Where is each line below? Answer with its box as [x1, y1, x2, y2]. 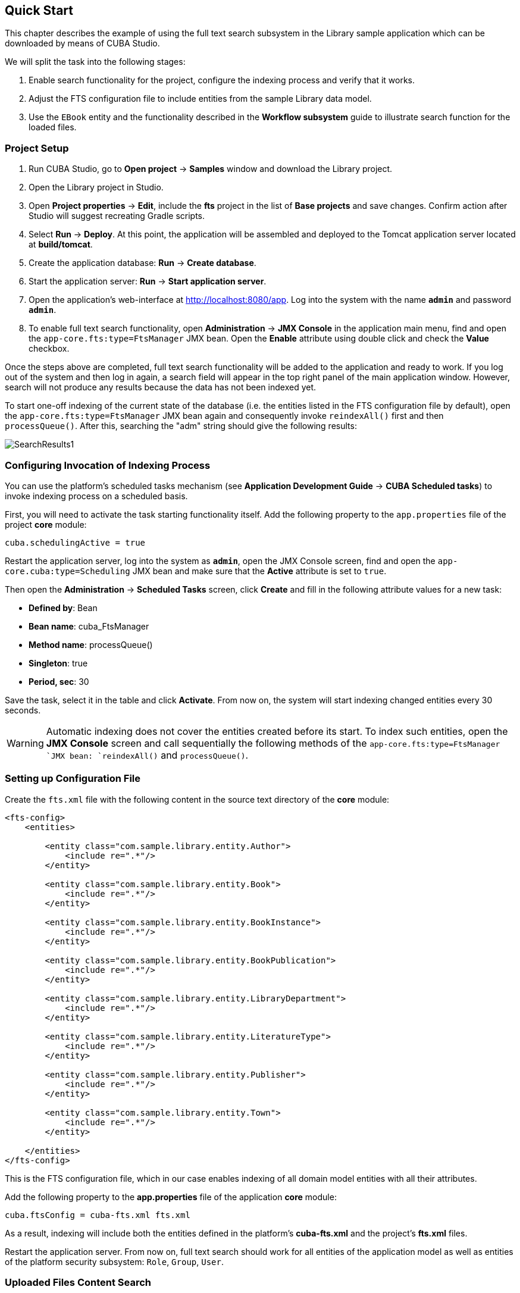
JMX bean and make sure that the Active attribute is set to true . [132, 565, 387, 576]
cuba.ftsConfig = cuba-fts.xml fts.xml [5, 1210, 190, 1220]
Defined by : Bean [29, 602, 98, 613]
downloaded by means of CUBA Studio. [5, 38, 160, 49]
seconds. [5, 705, 41, 715]
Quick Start [5, 3, 73, 18]
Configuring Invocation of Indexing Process [5, 459, 211, 471]
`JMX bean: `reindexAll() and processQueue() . [46, 749, 249, 761]
